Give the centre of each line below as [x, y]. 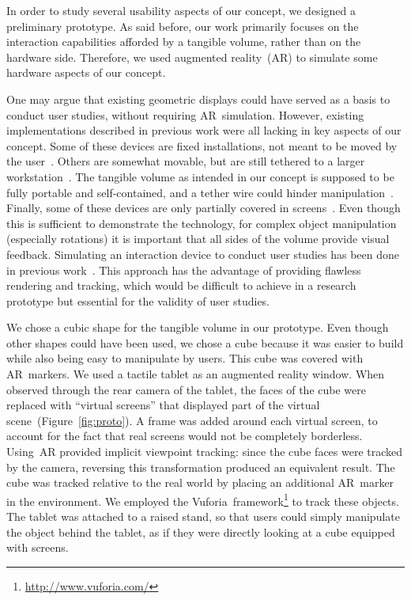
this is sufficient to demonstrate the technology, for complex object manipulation [202, 223]
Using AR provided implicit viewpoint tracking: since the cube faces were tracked [205, 452]
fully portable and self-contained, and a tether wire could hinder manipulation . [200, 192]
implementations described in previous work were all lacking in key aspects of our [204, 130]
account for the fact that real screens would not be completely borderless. [185, 436]
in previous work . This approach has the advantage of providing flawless [184, 270]
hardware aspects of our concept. [86, 72]
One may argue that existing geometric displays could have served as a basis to [198, 99]
